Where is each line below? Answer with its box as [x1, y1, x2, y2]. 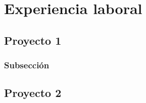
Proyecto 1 [4, 32, 62, 48]
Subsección [4, 59, 50, 71]
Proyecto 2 [4, 85, 62, 100]
